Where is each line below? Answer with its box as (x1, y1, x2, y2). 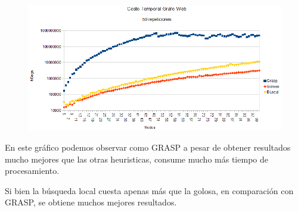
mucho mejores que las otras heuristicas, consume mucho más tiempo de (5, 152, 268, 165)
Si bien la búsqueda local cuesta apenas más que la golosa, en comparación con (5, 184, 294, 197)
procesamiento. (5, 164, 60, 177)
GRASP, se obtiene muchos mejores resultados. (5, 196, 177, 208)
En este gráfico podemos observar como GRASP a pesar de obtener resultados (5, 141, 291, 154)
